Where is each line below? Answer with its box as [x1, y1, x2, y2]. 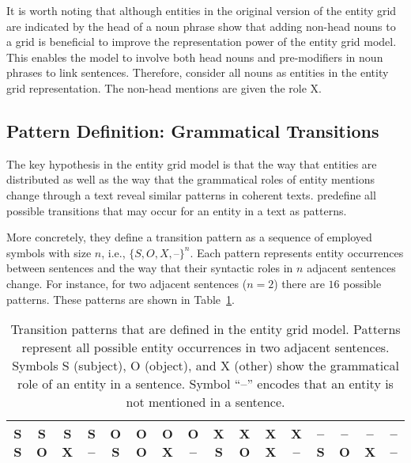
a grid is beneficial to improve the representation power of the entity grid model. [6, 33, 397, 50]
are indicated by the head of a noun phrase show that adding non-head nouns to [6, 17, 396, 34]
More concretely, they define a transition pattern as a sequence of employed [6, 229, 372, 245]
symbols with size [6, 244, 92, 260]
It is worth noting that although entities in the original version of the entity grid [6, 2, 397, 18]
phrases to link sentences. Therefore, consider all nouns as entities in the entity [6, 64, 389, 81]
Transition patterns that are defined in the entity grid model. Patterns [10, 320, 401, 339]
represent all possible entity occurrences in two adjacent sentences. [21, 338, 390, 357]
